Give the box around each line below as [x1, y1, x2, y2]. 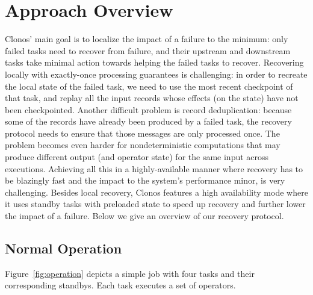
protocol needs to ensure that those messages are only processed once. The [5, 126, 280, 139]
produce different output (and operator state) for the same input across [5, 151, 269, 163]
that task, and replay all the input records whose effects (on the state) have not [5, 92, 299, 104]
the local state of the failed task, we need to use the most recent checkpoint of [5, 79, 293, 92]
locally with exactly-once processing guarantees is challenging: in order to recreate [5, 67, 308, 80]
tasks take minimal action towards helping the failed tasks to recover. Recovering [5, 56, 304, 69]
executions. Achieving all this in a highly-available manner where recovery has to [5, 162, 303, 175]
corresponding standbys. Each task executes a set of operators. [5, 279, 236, 291]
